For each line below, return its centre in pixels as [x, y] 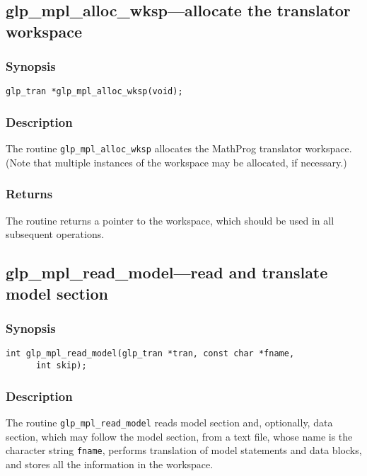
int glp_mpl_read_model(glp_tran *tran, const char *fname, [150, 354]
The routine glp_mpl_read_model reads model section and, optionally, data [169, 422]
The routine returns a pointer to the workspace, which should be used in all [170, 220]
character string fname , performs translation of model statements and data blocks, [184, 450]
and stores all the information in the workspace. [110, 464]
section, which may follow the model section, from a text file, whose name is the [179, 436]
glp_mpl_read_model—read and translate [167, 272]
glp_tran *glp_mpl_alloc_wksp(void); [94, 92]
